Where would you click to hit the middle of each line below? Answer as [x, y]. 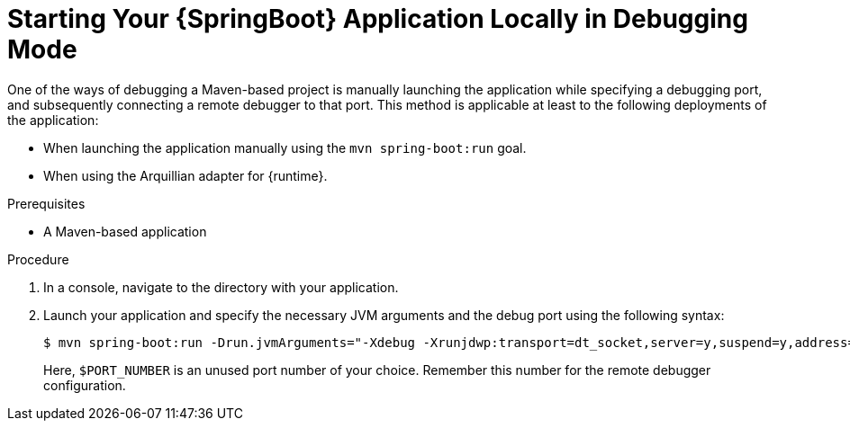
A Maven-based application [125, 231]
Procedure [38, 259]
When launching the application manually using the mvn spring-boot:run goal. [285, 147]
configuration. [85, 385]
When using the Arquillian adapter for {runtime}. [185, 175]
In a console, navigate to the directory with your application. [221, 287]
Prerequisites [46, 203]
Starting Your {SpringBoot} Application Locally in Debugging [378, 19]
